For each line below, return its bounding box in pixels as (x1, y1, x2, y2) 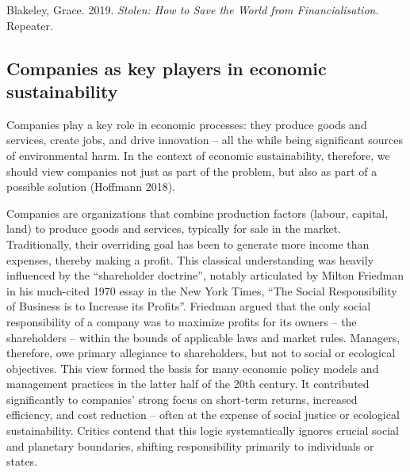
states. (6, 453, 38, 470)
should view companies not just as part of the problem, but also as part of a (6, 162, 377, 179)
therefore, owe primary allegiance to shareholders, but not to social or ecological (6, 344, 396, 361)
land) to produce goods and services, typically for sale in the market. (6, 220, 342, 237)
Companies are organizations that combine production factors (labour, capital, (6, 204, 389, 221)
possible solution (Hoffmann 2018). (6, 178, 175, 195)
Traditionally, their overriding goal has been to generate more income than (6, 235, 370, 252)
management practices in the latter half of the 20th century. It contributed (6, 375, 370, 392)
